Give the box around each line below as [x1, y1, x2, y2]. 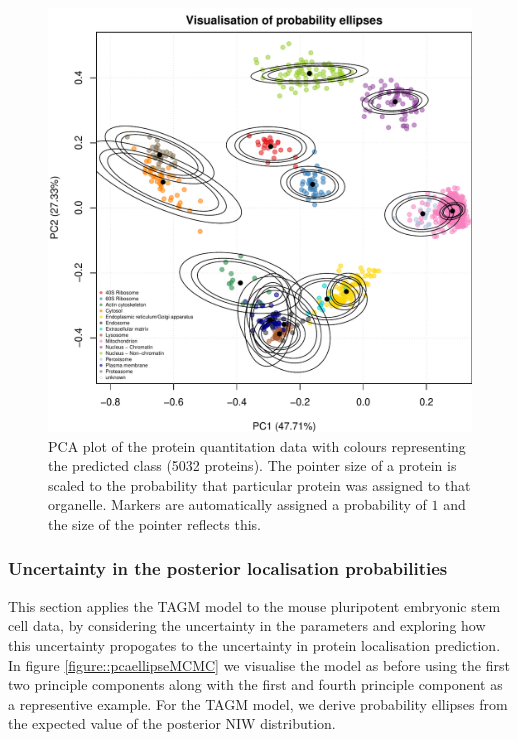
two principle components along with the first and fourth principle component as [8, 674, 503, 695]
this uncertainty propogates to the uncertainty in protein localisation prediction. [8, 634, 501, 655]
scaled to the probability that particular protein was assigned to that [48, 474, 471, 495]
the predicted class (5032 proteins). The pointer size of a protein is [48, 455, 457, 476]
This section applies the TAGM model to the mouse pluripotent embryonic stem [8, 595, 501, 616]
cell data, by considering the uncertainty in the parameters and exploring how [8, 615, 486, 636]
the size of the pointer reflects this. [48, 513, 262, 534]
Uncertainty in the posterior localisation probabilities [8, 556, 448, 581]
